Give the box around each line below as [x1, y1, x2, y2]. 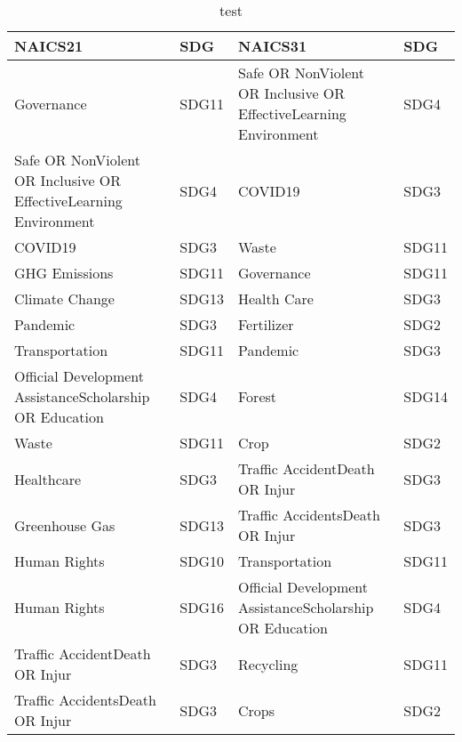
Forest [238, 386, 277, 407]
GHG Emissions [14, 262, 114, 283]
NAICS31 [238, 36, 307, 56]
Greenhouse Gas [14, 514, 115, 536]
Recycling [238, 653, 299, 674]
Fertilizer [238, 314, 294, 335]
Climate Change [14, 288, 115, 309]
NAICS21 [14, 36, 84, 56]
